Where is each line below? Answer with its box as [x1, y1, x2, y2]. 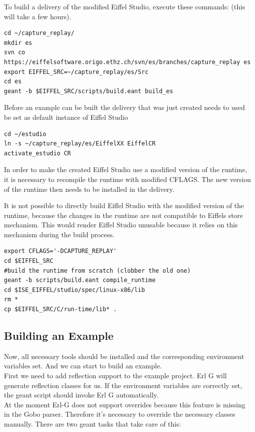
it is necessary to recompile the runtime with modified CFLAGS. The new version [4, 174, 251, 184]
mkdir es [4, 39, 32, 46]
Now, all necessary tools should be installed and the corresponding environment [4, 351, 244, 361]
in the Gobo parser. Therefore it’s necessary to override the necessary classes [4, 409, 235, 419]
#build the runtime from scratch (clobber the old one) [4, 267, 191, 274]
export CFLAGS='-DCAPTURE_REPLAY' [4, 248, 117, 255]
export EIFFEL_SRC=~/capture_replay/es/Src [4, 68, 149, 75]
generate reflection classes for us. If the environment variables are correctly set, [4, 380, 242, 390]
